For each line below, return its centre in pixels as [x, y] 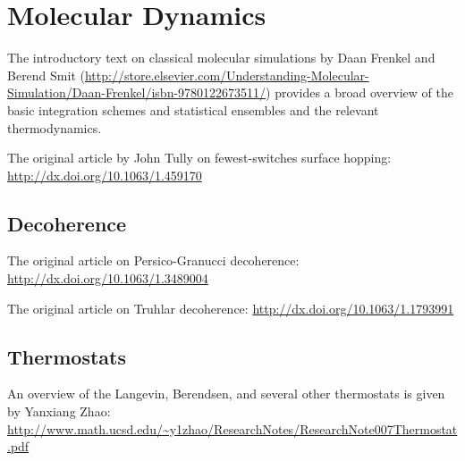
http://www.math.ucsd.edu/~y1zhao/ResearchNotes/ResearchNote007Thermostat [232, 428]
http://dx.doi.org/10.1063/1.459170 [105, 175]
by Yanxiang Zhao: [59, 411]
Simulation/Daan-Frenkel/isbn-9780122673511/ [137, 92]
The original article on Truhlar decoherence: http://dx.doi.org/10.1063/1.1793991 [231, 308]
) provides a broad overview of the [359, 92]
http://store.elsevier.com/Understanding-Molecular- [227, 75]
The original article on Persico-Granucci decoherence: [153, 260]
